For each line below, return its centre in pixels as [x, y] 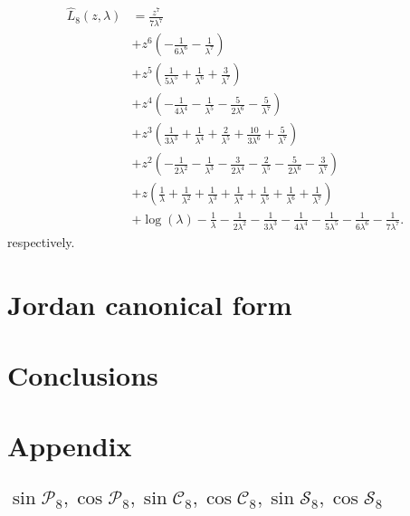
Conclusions [83, 374]
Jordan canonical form [150, 304]
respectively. [41, 241]
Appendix [70, 446]
